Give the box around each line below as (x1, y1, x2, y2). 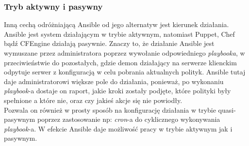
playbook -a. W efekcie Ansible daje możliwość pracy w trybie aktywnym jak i (4, 123, 232, 133)
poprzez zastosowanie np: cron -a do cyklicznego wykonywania (37, 114, 220, 124)
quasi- (218, 104, 236, 115)
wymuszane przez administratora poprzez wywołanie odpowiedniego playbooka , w (4, 48, 245, 58)
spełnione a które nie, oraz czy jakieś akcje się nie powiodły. (4, 95, 183, 105)
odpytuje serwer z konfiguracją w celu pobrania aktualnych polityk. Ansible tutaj (4, 67, 246, 77)
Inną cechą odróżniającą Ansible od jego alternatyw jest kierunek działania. (4, 19, 229, 29)
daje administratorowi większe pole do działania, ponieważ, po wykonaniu (4, 76, 224, 86)
